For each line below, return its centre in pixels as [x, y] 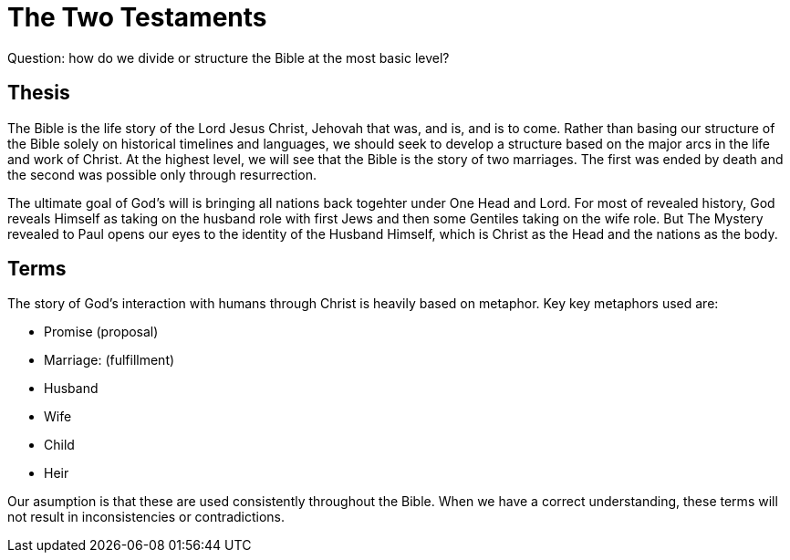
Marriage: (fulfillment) [109, 360]
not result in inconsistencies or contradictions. [146, 517]
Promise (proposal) [101, 332]
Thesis [39, 93]
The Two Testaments [137, 17]
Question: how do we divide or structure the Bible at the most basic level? [229, 57]
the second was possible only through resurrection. [162, 174]
